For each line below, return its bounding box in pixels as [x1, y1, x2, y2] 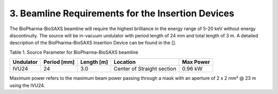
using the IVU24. [9, 82, 45, 88]
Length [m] [80, 59, 108, 66]
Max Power [182, 59, 211, 66]
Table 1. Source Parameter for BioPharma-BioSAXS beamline [9, 49, 138, 55]
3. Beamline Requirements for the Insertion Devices [9, 8, 234, 19]
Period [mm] [43, 59, 75, 66]
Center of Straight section [113, 65, 177, 73]
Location [113, 59, 136, 66]
